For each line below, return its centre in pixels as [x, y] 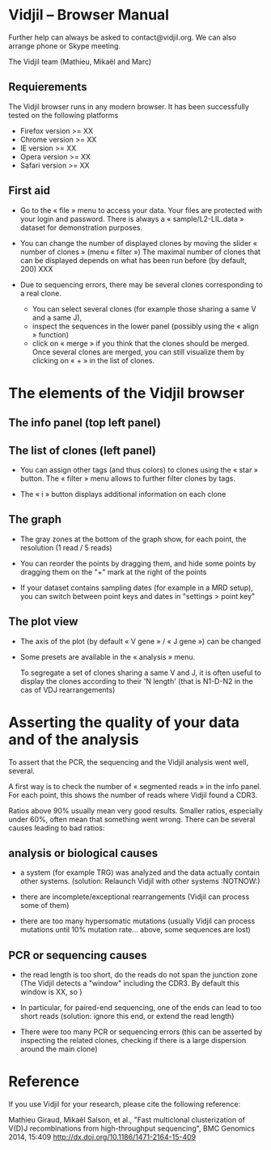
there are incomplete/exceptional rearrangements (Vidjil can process [135, 897]
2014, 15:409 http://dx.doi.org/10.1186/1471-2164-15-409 [102, 1137]
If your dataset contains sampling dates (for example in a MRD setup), [136, 588]
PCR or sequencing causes [78, 955]
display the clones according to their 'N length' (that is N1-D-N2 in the [136, 681]
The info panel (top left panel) [85, 423]
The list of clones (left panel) [82, 450]
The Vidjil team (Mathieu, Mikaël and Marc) [80, 62]
